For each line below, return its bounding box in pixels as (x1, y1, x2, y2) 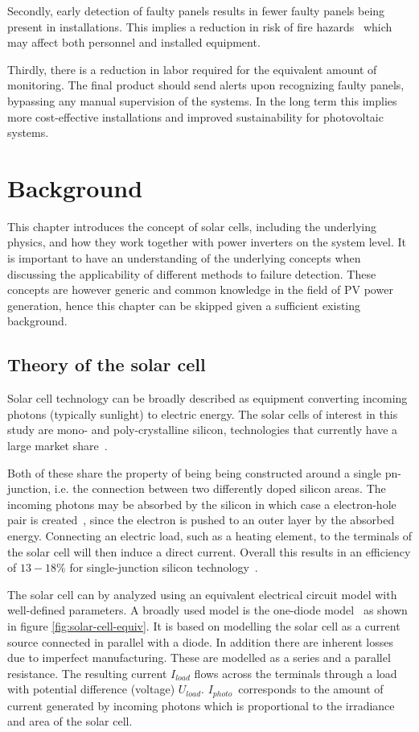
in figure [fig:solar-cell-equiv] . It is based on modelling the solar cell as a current (7, 617, 401, 634)
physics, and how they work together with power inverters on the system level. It (7, 234, 406, 250)
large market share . (7, 437, 108, 454)
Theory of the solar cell (7, 352, 206, 377)
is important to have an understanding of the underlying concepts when (7, 250, 361, 267)
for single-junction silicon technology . (69, 559, 258, 576)
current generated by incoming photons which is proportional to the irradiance (7, 697, 395, 713)
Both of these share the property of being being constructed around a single (7, 464, 382, 481)
